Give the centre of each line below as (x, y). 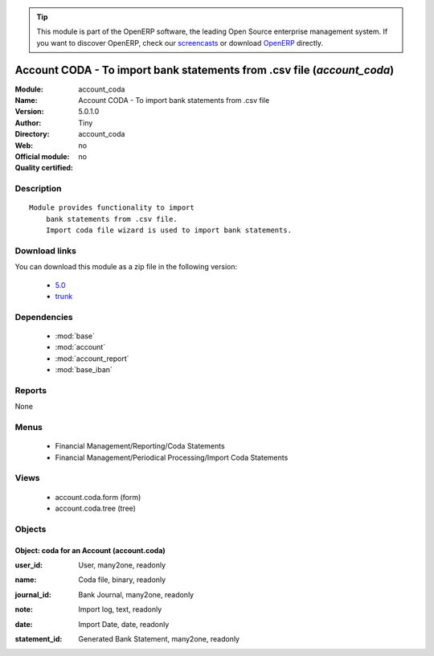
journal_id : (33, 594)
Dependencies (44, 317)
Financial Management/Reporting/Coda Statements (140, 446)
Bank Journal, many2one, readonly (136, 594)
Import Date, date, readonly (124, 624)
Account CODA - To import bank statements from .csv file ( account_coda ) (205, 70)
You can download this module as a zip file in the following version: (126, 267)
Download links (45, 251)
